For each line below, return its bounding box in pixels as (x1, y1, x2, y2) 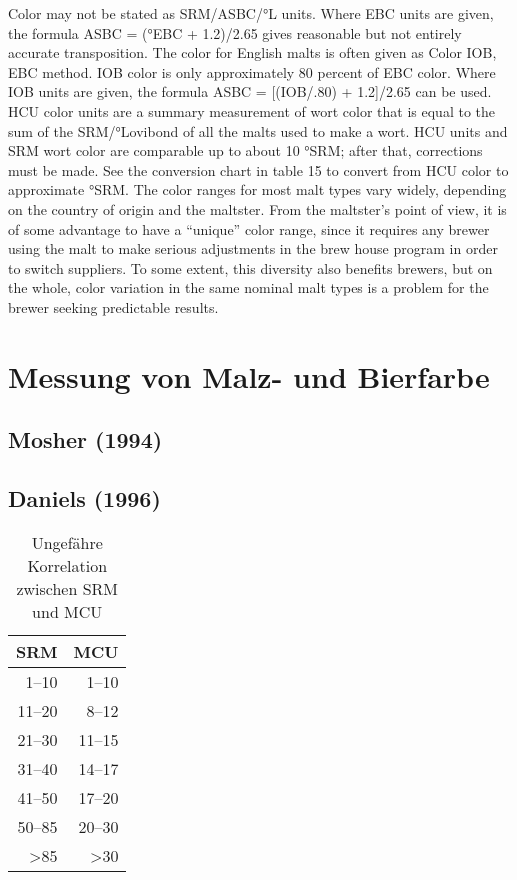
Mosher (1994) (8, 424, 163, 455)
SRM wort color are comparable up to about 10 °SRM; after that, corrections (8, 140, 483, 161)
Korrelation (27, 553, 108, 577)
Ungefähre (31, 530, 103, 554)
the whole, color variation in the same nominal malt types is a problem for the (8, 277, 489, 298)
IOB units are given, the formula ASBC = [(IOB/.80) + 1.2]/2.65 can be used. (8, 81, 492, 102)
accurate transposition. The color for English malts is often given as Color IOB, (8, 42, 497, 63)
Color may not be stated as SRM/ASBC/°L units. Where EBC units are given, (8, 3, 494, 23)
